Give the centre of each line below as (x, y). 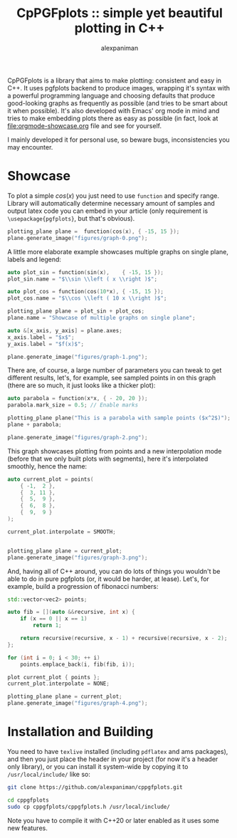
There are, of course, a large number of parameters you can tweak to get (115, 370)
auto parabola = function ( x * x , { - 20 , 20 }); (78, 399)
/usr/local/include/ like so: (49, 774)
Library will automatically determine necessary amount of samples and (111, 203)
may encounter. (30, 147)
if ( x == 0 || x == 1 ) (54, 619)
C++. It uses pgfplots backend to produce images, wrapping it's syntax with (118, 88)
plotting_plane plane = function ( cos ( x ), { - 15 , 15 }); (94, 231)
